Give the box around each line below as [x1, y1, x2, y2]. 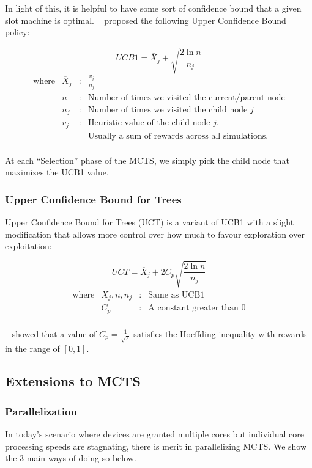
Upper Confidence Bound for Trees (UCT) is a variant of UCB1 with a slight [5, 216, 294, 229]
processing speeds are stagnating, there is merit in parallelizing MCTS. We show [5, 439, 307, 452]
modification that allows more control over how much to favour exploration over [5, 227, 305, 240]
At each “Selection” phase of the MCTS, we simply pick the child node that [5, 153, 289, 166]
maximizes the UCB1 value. [5, 166, 109, 178]
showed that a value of [12, 327, 97, 340]
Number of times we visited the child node [87, 105, 248, 114]
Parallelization [5, 403, 77, 419]
